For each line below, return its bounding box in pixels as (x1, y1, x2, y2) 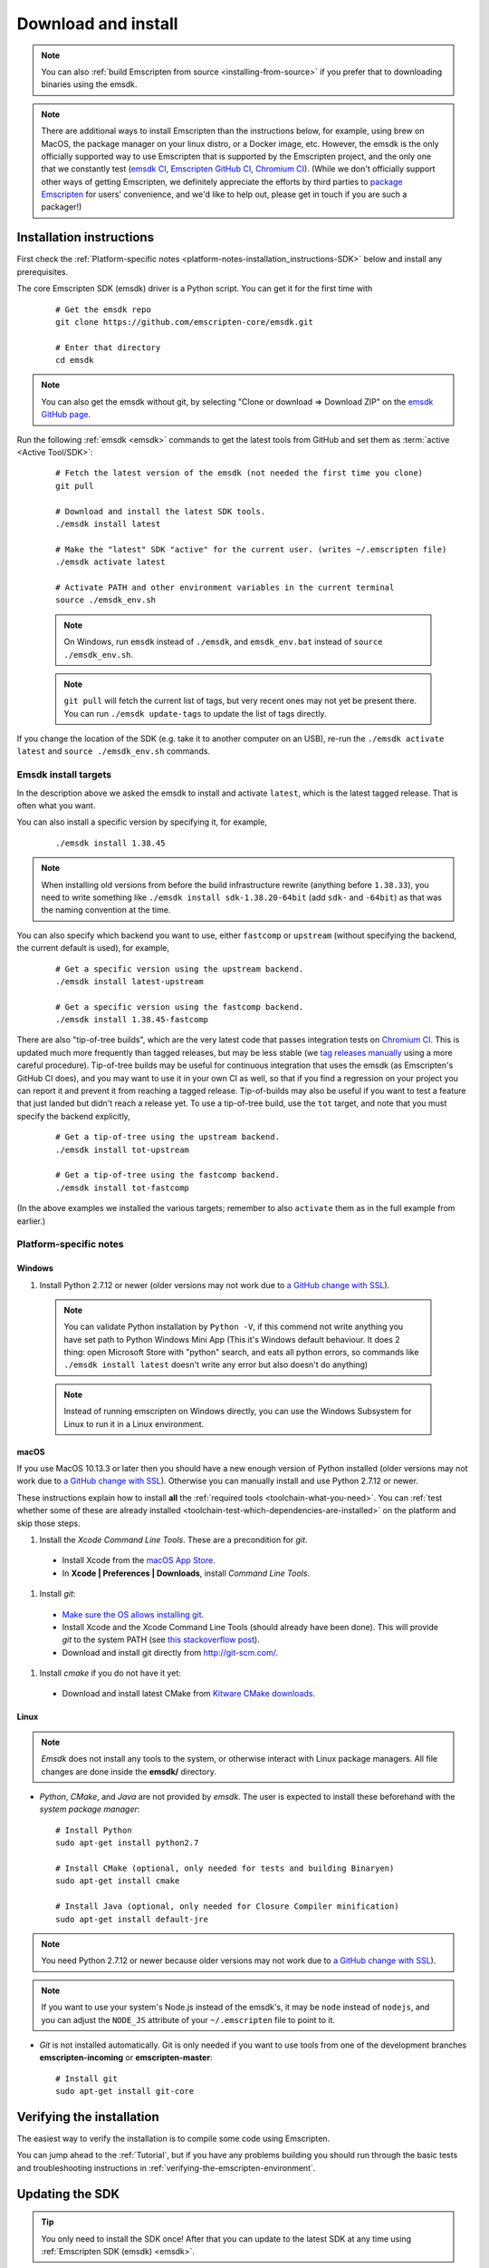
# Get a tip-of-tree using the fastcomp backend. (55, 1170, 281, 1180)
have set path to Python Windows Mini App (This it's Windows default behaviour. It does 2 (63, 1334, 400, 1344)
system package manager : (39, 1804, 140, 1814)
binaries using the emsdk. (41, 79, 138, 90)
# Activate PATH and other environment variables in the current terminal (55, 582, 395, 592)
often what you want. (16, 800, 96, 811)
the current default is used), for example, (16, 943, 170, 953)
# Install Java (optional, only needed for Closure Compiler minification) (55, 1901, 399, 1911)
